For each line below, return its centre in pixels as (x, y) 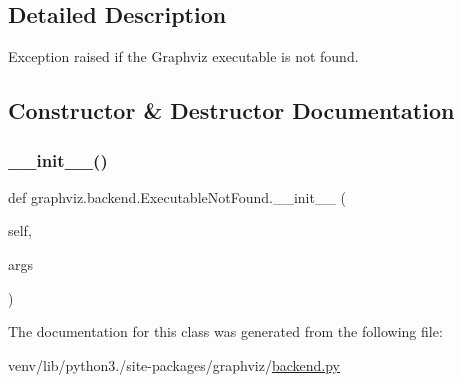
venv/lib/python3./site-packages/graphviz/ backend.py (174, 364)
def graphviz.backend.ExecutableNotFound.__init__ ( (177, 196)
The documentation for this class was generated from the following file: (225, 331)
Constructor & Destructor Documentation (231, 110)
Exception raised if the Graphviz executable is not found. (183, 56)
